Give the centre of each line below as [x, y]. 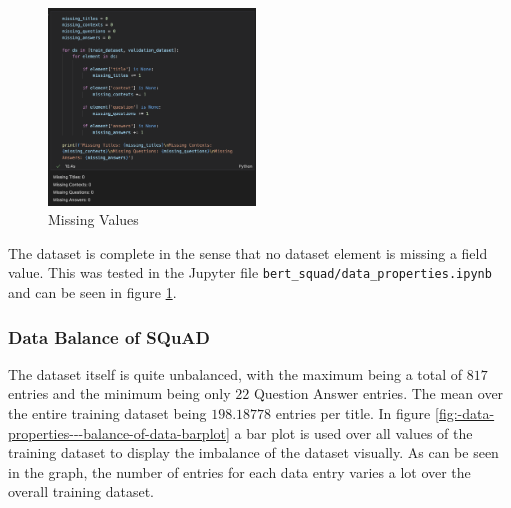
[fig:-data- [465, 413]
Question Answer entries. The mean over [378, 393]
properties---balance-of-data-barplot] [119, 432]
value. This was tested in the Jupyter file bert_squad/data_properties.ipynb [250, 272]
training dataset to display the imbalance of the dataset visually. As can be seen [253, 452]
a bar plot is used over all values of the [353, 432]
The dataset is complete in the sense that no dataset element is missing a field [248, 252]
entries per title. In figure [353, 413]
